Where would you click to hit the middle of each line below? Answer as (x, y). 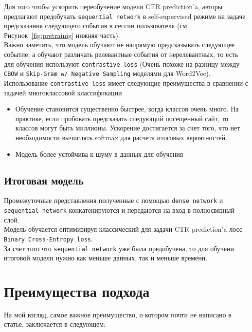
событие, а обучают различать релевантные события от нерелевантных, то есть (121, 54)
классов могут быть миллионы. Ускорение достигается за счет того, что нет (128, 128)
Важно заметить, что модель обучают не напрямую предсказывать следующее (119, 45)
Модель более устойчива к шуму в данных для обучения (99, 154)
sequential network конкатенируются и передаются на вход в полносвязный (119, 210)
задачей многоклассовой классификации (63, 92)
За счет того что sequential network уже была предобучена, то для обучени (119, 248)
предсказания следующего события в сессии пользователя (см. (97, 26)
